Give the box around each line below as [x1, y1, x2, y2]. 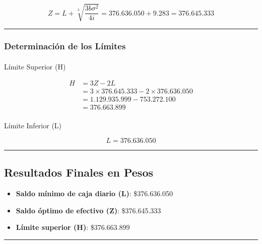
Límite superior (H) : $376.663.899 [16, 222, 130, 232]
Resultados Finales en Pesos [4, 165, 154, 180]
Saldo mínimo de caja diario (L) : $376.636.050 [16, 188, 173, 199]
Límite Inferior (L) [4, 120, 62, 131]
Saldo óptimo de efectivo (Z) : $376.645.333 [16, 205, 161, 215]
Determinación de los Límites [4, 40, 126, 52]
